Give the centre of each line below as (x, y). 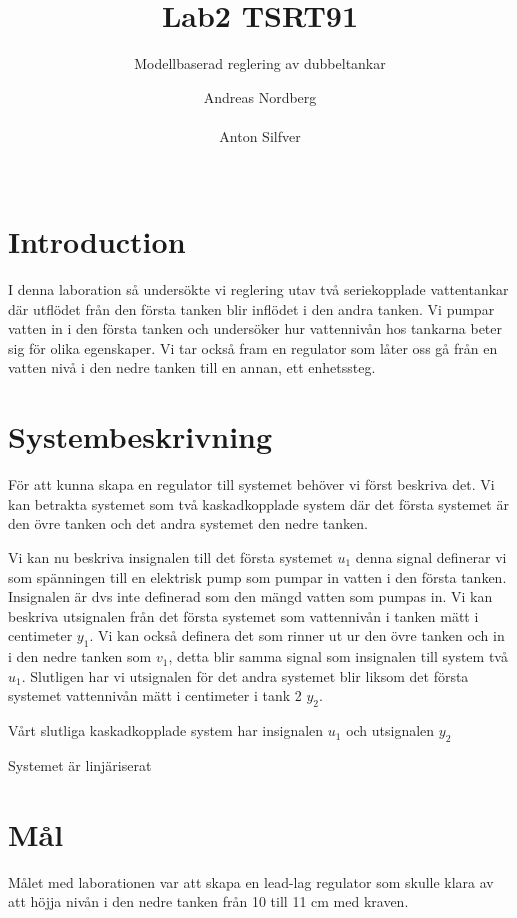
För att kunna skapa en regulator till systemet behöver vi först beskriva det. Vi (251, 484)
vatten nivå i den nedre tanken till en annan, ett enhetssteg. (192, 367)
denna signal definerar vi (431, 556)
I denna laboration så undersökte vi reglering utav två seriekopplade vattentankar (258, 289)
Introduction (97, 241)
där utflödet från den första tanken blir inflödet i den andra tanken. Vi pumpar (251, 308)
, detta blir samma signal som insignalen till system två (338, 656)
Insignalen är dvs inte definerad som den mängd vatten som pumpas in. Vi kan (250, 596)
